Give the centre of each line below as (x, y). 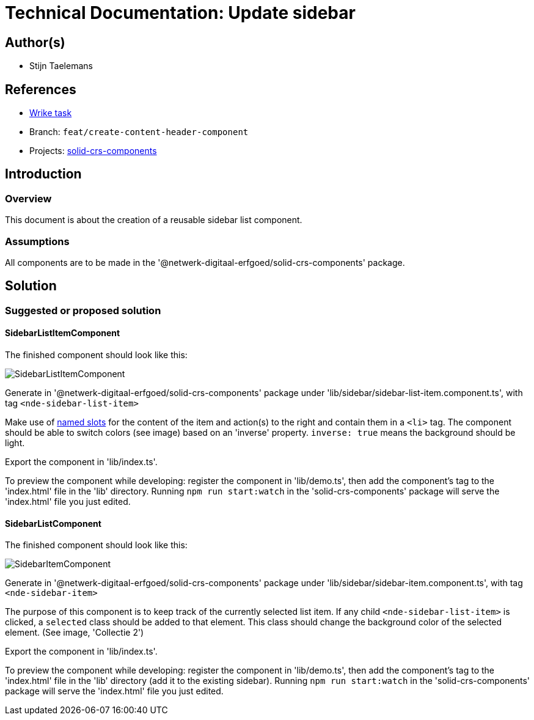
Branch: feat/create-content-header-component (139, 132)
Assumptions (37, 241)
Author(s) (35, 42)
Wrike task (51, 113)
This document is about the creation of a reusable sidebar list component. (154, 220)
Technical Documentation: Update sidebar (180, 13)
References (41, 89)
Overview (28, 198)
